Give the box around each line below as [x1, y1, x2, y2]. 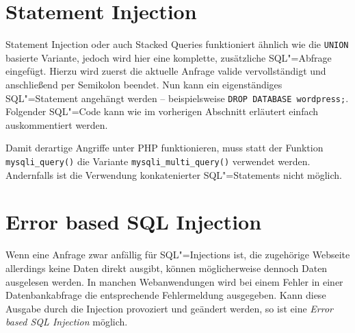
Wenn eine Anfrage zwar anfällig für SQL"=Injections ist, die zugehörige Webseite [5, 247, 350, 262]
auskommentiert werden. [5, 117, 108, 132]
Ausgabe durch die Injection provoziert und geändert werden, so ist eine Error [5, 301, 333, 315]
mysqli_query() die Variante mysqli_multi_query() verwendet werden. [5, 154, 311, 168]
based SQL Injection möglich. [5, 314, 128, 329]
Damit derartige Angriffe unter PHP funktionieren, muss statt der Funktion [5, 140, 324, 155]
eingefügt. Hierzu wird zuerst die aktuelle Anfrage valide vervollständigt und [5, 64, 326, 78]
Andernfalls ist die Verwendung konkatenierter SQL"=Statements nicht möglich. [5, 167, 342, 182]
